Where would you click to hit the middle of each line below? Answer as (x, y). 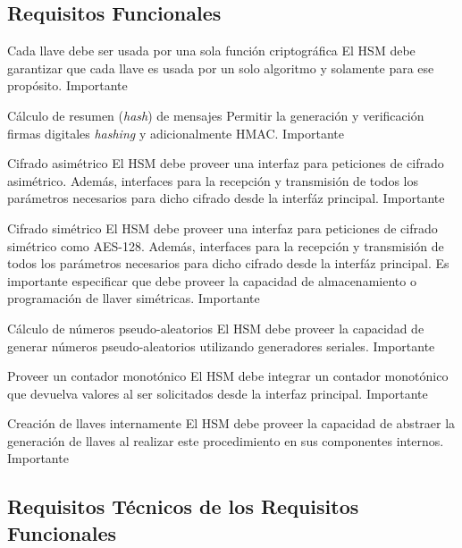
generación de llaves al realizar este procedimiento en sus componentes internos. (226, 440)
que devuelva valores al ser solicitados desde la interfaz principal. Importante (218, 393)
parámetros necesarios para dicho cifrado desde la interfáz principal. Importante (226, 198)
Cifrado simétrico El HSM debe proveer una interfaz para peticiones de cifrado (223, 228)
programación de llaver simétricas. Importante (134, 298)
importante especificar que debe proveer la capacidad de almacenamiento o (212, 280)
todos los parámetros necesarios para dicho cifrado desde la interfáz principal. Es (228, 263)
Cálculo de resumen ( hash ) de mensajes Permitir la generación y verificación (216, 115)
